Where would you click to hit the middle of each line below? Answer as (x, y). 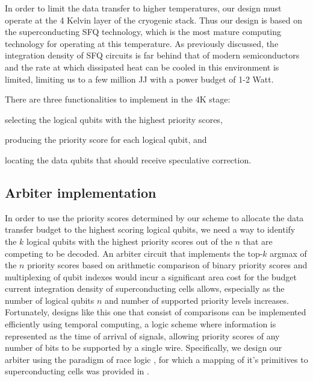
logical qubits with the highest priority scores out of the (129, 241)
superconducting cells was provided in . (77, 371)
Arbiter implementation (81, 192)
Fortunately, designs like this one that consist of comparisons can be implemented (156, 312)
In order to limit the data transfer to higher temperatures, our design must (143, 8)
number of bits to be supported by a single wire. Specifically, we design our (144, 348)
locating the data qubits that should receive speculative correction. (128, 159)
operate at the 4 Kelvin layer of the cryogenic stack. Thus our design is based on (154, 20)
